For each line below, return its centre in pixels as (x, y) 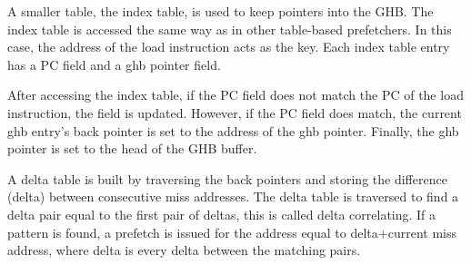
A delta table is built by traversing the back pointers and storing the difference (227, 178)
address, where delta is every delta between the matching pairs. (184, 250)
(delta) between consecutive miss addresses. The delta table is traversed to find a (233, 196)
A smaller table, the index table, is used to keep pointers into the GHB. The (220, 11)
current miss (422, 232)
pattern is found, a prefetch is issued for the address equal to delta (193, 232)
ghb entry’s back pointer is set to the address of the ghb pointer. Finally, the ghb (233, 130)
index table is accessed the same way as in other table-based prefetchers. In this (230, 29)
